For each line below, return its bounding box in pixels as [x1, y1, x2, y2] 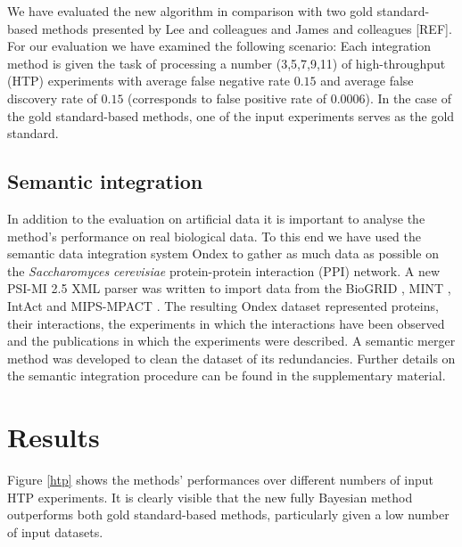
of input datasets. [7, 522, 103, 541]
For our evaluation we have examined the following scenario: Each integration [7, 37, 432, 55]
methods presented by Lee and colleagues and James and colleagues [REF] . [41, 19, 452, 37]
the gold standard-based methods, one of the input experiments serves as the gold [7, 106, 455, 125]
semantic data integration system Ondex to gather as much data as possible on [7, 244, 439, 263]
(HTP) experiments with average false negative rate [7, 71, 290, 90]
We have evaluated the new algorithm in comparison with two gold [7, 2, 374, 20]
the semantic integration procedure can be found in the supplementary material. [7, 366, 446, 385]
